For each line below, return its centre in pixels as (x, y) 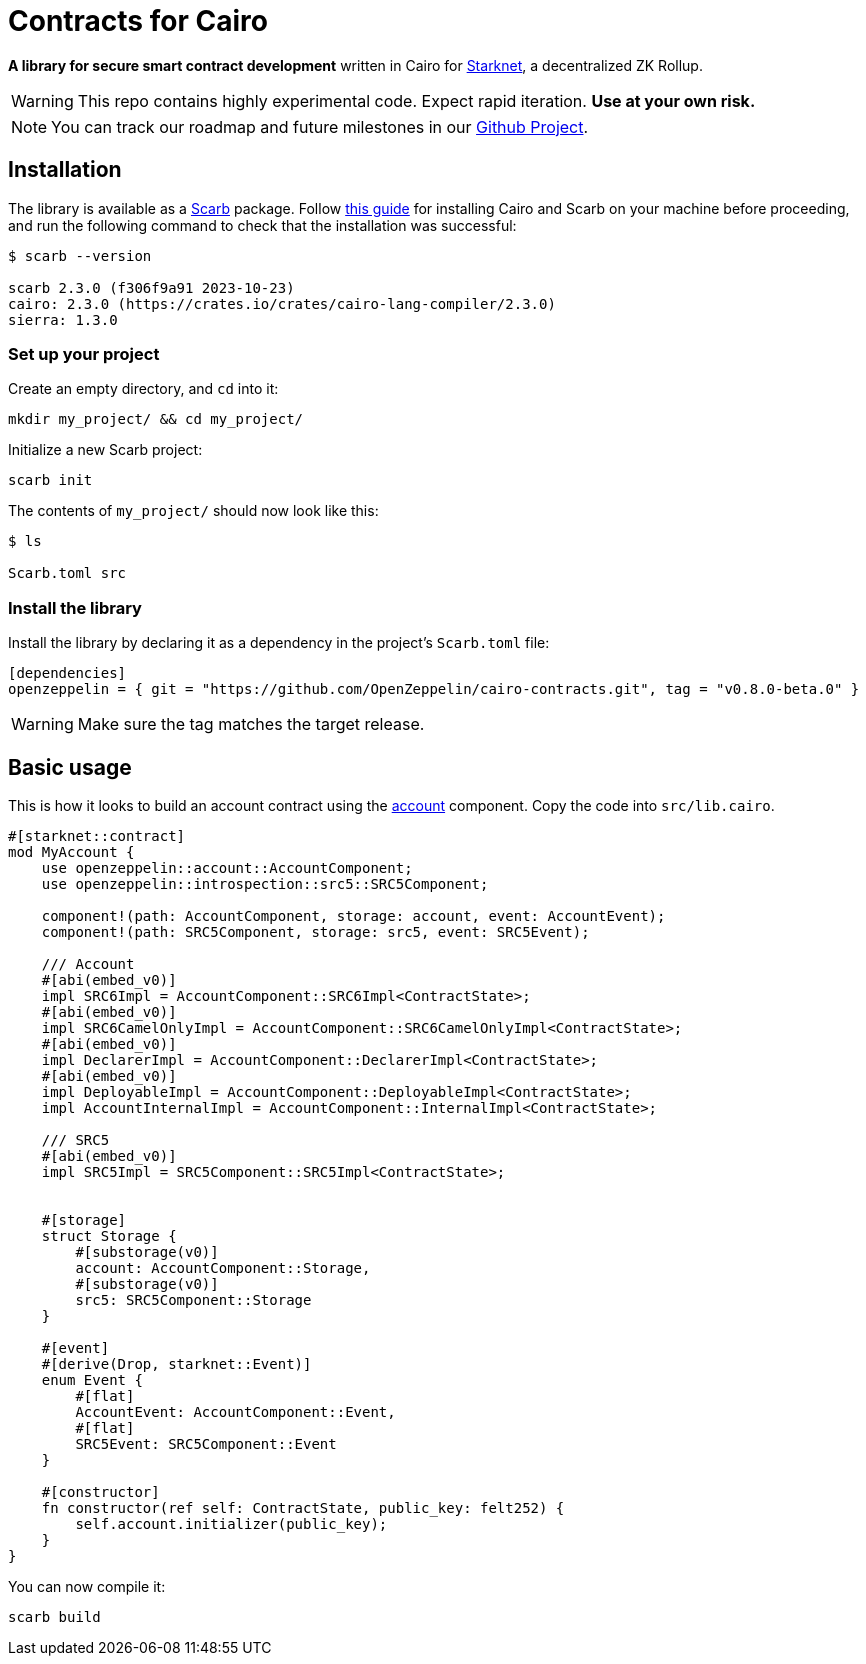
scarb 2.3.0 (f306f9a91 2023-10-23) (151, 287)
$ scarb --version (80, 255)
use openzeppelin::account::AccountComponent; (227, 867)
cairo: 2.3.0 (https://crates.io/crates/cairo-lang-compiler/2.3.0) (282, 303)
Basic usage (70, 767)
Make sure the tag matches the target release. (251, 724)
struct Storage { (109, 1235)
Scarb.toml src (67, 573)
